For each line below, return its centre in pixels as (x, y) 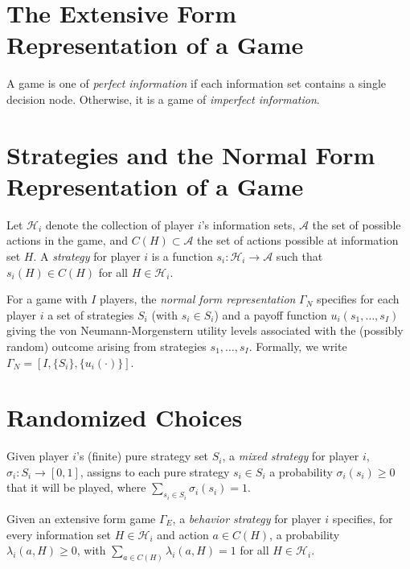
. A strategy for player (87, 256)
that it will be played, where (76, 487)
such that (299, 256)
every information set (59, 534)
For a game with (47, 299)
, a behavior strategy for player (247, 518)
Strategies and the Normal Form (191, 154)
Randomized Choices (125, 417)
